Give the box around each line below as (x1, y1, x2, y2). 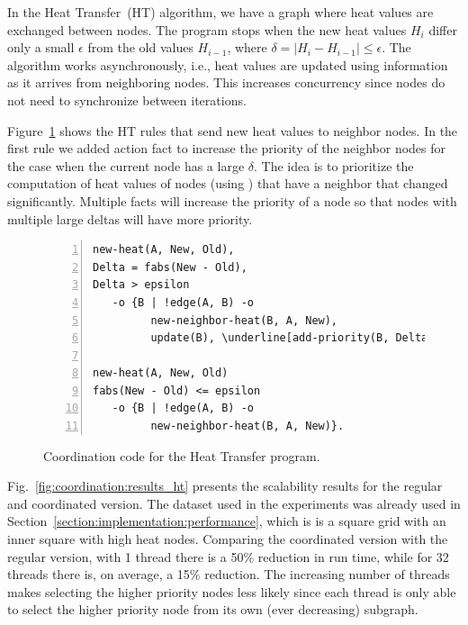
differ (428, 20, 457, 39)
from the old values (87, 38, 193, 57)
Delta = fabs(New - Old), (93, 260, 247, 274)
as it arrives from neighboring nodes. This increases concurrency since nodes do (7, 73, 445, 92)
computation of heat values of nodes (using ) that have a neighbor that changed (7, 174, 448, 193)
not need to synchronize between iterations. (7, 90, 247, 109)
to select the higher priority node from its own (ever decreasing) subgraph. (7, 600, 418, 619)
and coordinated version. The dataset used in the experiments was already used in (7, 494, 461, 512)
